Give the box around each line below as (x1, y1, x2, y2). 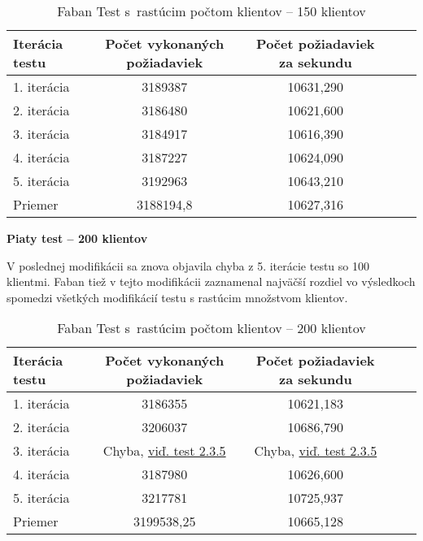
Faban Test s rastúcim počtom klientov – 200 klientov (57, 318, 366, 338)
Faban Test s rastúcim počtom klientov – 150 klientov (57, 2, 366, 20)
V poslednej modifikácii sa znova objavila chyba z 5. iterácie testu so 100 (7, 257, 369, 274)
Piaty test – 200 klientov (7, 230, 148, 246)
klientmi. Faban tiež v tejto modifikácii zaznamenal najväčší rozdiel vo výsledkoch (7, 273, 416, 290)
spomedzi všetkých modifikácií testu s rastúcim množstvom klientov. (7, 288, 348, 305)
